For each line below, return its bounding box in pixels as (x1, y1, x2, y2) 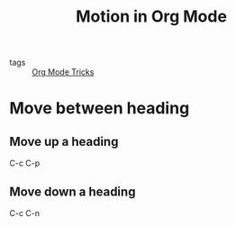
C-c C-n (9, 208, 41, 218)
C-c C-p (9, 158, 41, 168)
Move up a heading (9, 133, 119, 149)
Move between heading (9, 98, 190, 119)
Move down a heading (9, 184, 136, 199)
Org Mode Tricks (32, 67, 95, 77)
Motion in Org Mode (75, 6, 228, 27)
